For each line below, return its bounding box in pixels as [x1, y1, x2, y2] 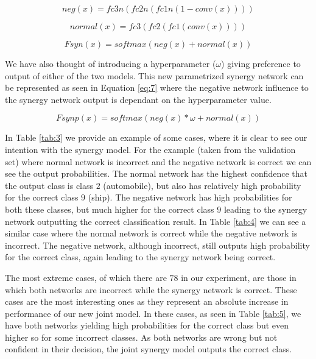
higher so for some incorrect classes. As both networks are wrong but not [5, 330, 278, 343]
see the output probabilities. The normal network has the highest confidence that [5, 167, 308, 180]
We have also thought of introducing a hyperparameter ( [5, 57, 216, 69]
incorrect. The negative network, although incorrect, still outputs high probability [5, 238, 310, 251]
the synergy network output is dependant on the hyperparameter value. [5, 93, 272, 105]
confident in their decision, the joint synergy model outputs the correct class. [5, 343, 292, 355]
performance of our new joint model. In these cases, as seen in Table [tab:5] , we [5, 307, 301, 319]
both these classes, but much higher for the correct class [5, 202, 214, 215]
